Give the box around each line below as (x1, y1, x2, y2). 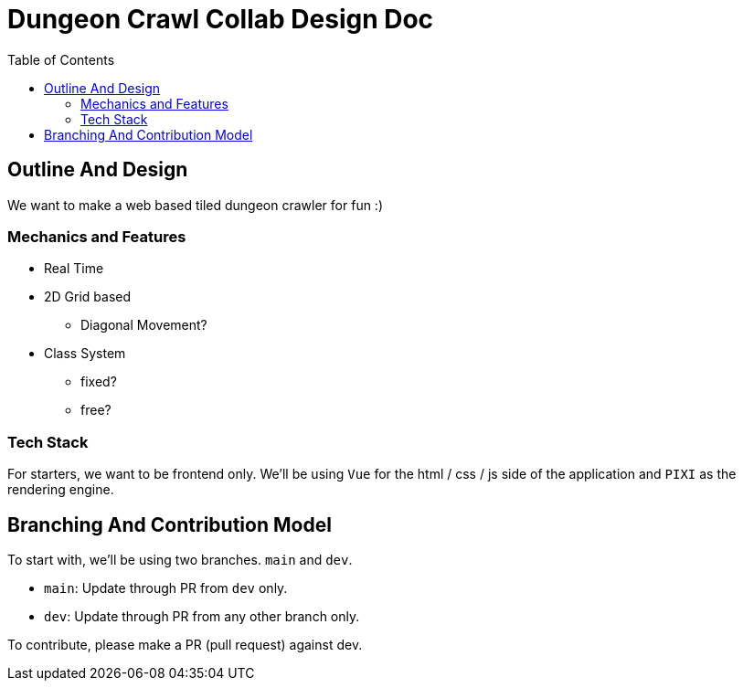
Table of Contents (7, 51, 115, 68)
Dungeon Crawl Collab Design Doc (7, 4, 434, 35)
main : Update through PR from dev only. (44, 579, 288, 596)
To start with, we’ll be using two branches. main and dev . (7, 551, 353, 567)
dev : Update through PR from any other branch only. (44, 608, 360, 624)
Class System (44, 345, 126, 362)
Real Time (44, 260, 104, 277)
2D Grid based (44, 289, 132, 305)
